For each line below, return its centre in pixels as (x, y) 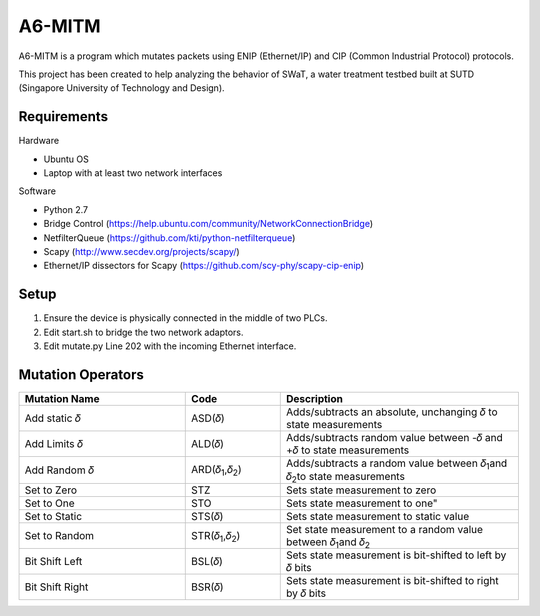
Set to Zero (50, 490)
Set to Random (59, 536)
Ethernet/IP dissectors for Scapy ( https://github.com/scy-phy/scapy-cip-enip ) (204, 266)
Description (315, 398)
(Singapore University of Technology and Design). (121, 88)
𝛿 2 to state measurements (345, 477)
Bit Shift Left (53, 562)
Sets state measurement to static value (378, 516)
